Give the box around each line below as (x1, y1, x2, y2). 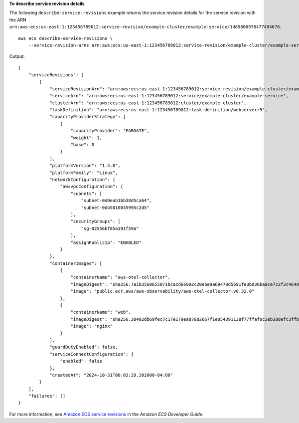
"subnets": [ (70, 191, 102, 197)
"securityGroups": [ (70, 218, 121, 224)
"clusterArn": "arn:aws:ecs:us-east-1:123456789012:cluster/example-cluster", (49, 100, 247, 106)
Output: (9, 53, 25, 59)
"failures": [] (28, 393, 66, 399)
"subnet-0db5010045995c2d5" (81, 205, 149, 211)
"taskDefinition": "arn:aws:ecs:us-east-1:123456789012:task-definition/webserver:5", (49, 107, 268, 113)
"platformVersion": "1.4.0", (49, 163, 121, 169)
